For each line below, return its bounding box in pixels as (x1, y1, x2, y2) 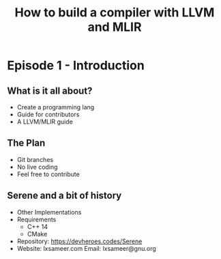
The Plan (7, 137, 46, 149)
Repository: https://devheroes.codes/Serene (16, 237, 143, 245)
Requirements (16, 215, 57, 223)
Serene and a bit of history (7, 190, 122, 202)
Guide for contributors (16, 111, 80, 118)
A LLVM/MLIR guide (16, 118, 73, 126)
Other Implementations (16, 208, 82, 216)
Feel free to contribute (16, 169, 80, 178)
